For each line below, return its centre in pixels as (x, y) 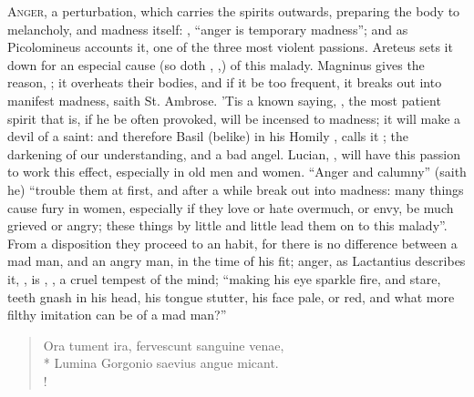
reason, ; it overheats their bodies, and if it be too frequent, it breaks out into (225, 82)
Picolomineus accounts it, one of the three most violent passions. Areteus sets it (230, 47)
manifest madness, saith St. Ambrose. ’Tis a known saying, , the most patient (224, 100)
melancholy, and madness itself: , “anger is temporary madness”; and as (208, 29)
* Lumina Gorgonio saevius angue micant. (161, 363)
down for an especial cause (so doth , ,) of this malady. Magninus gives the (216, 64)
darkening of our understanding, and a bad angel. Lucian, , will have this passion (234, 153)
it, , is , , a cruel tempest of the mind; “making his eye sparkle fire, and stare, (224, 278)
